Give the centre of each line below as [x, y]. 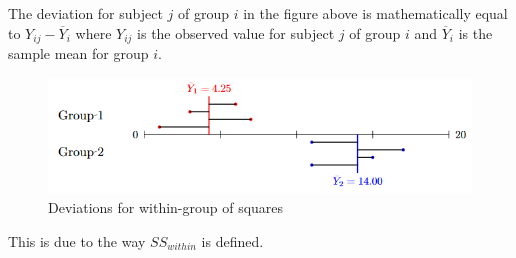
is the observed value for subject [236, 32]
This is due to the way [77, 241]
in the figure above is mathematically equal [375, 13]
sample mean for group [78, 53]
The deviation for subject [85, 13]
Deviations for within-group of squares [166, 207]
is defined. [232, 241]
